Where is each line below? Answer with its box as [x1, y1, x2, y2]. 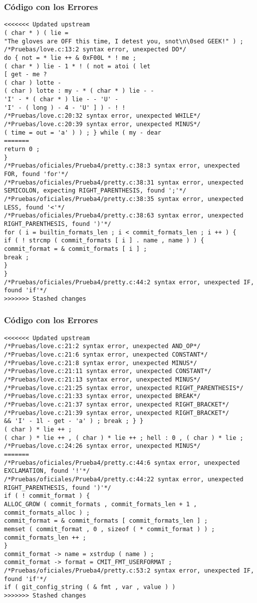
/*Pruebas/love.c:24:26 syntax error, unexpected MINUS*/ [4, 442, 201, 450]
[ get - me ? [4, 71, 47, 78]
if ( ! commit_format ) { [4, 492, 90, 500]
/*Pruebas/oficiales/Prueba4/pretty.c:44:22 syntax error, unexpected [4, 475, 244, 483]
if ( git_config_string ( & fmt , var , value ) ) [4, 584, 176, 591]
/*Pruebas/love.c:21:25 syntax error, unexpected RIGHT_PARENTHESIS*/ [4, 384, 244, 392]
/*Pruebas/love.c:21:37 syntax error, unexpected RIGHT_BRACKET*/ [4, 401, 230, 408]
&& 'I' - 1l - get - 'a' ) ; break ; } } [4, 417, 144, 425]
